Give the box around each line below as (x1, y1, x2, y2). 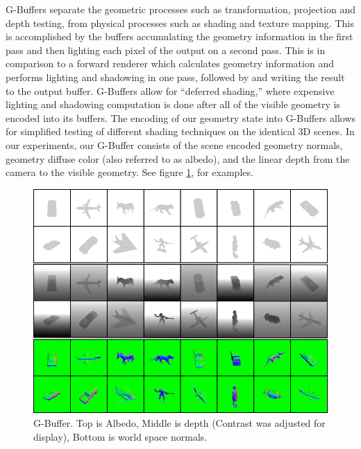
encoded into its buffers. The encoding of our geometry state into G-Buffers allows (6, 110, 356, 125)
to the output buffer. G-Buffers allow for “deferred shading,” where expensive (6, 83, 335, 98)
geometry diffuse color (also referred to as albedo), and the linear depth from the (6, 151, 350, 166)
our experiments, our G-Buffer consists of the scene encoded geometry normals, (6, 137, 343, 152)
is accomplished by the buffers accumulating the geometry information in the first (6, 29, 353, 44)
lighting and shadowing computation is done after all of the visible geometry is (6, 97, 340, 112)
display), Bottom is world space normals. (33, 429, 208, 443)
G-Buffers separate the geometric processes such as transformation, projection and (6, 2, 355, 16)
